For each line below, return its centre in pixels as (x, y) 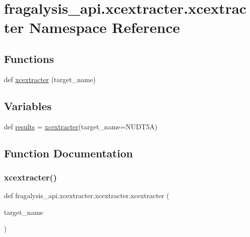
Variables (28, 105)
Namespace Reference (105, 27)
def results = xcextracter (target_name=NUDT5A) (81, 126)
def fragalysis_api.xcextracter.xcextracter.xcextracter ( (87, 195)
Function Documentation (69, 153)
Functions (29, 58)
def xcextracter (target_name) (50, 79)
